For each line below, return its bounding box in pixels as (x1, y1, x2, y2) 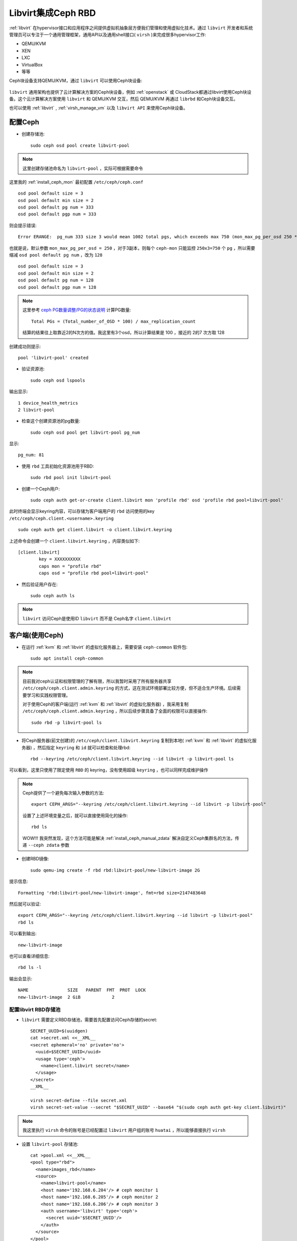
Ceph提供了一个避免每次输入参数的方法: (22, 790, 104, 796)
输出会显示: (9, 975, 33, 981)
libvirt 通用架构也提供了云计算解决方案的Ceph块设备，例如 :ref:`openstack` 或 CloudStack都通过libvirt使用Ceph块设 (9, 89, 252, 95)
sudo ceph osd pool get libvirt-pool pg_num (30, 429, 141, 435)
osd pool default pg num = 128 (18, 277, 94, 283)
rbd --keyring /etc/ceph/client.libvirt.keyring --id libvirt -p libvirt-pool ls (30, 756, 234, 761)
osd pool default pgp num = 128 (18, 284, 97, 290)
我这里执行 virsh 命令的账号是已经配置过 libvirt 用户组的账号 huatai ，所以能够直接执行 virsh (22, 1127, 226, 1133)
